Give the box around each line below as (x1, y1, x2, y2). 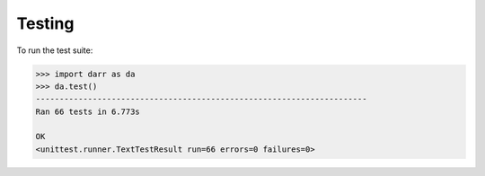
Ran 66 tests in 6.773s (35, 106, 141, 117)
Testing (16, 13, 75, 33)
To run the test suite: (16, 45, 93, 56)
